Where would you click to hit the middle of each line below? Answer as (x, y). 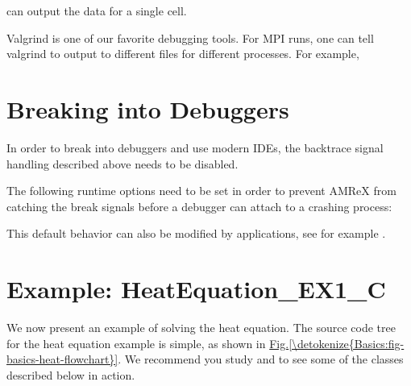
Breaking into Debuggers (148, 108)
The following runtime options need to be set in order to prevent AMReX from (201, 191)
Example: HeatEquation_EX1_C (196, 289)
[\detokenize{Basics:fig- (347, 343)
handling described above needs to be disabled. (122, 163)
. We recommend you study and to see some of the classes (261, 359)
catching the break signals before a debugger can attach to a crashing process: (199, 206)
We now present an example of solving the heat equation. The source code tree (201, 327)
